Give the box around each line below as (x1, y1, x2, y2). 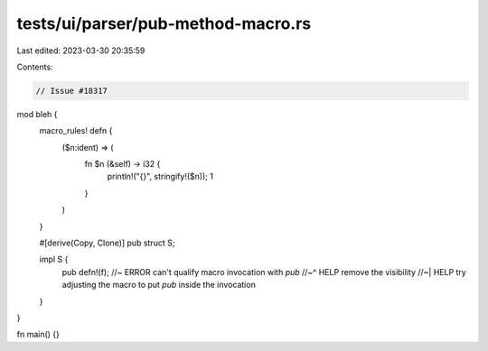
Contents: (16, 61, 53, 72)
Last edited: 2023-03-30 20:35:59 (16, 45, 145, 56)
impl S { (39, 254, 69, 265)
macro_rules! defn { (39, 125, 113, 136)
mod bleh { (16, 108, 58, 119)
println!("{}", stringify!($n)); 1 (107, 171, 214, 182)
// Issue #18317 (35, 86, 108, 96)
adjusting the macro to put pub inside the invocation (61, 280, 257, 291)
